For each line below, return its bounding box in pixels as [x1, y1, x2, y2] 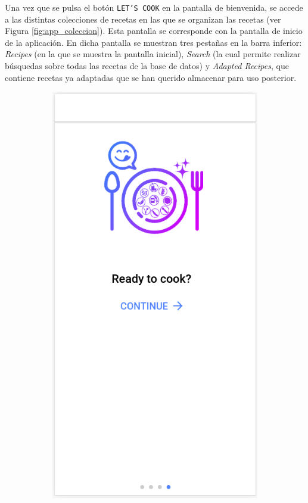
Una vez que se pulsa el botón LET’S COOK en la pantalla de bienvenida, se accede [5, 1, 303, 13]
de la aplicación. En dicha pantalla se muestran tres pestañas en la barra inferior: [5, 36, 302, 48]
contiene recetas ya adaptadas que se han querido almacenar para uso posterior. [5, 71, 297, 83]
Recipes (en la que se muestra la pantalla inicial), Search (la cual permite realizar [5, 48, 301, 60]
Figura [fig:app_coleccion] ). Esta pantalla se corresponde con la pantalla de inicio [5, 24, 303, 37]
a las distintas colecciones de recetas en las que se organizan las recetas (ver [5, 13, 281, 25]
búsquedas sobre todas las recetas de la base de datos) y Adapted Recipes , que [5, 60, 289, 72]
